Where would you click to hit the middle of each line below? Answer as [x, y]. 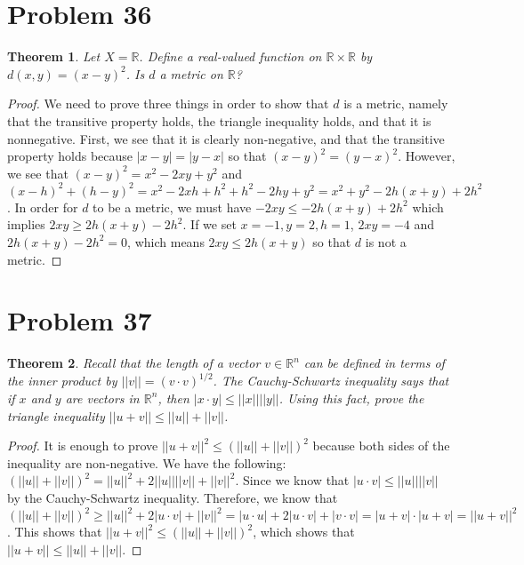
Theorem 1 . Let [54, 56]
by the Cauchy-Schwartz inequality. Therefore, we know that [173, 497]
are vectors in [102, 398]
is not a [386, 241]
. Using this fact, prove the [351, 398]
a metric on [191, 73]
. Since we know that [292, 480]
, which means [166, 241]
